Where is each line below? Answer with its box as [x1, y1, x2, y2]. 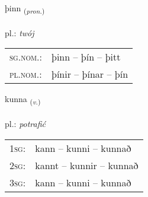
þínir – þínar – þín [52, 67, 128, 81]
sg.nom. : [9, 50, 42, 64]
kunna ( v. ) [5, 93, 41, 107]
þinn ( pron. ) [5, 2, 45, 15]
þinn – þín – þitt [52, 50, 121, 64]
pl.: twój [5, 26, 34, 39]
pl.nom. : [9, 67, 42, 81]
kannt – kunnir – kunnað [35, 158, 139, 172]
